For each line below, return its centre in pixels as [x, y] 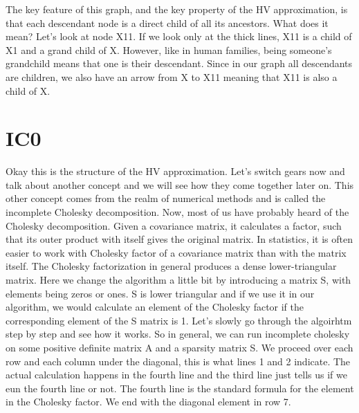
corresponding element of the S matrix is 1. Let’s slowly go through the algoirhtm [179, 320]
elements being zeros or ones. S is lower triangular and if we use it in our [160, 293]
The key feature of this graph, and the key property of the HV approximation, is [177, 9]
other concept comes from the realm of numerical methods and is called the [166, 198]
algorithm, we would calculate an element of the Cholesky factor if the [155, 307]
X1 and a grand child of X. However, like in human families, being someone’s [169, 49]
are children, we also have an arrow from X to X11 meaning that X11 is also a [172, 76]
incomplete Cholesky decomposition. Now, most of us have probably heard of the [177, 212]
